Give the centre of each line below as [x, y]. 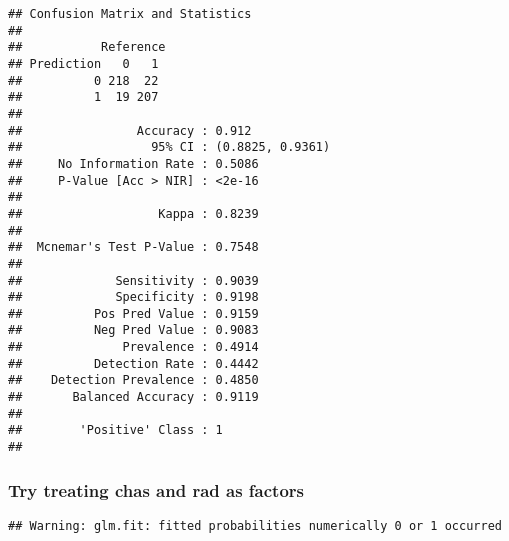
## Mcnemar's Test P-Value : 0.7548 [133, 247]
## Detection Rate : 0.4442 [133, 363]
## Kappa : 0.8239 [133, 213]
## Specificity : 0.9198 [133, 297]
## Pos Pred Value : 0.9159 [133, 313]
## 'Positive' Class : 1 [115, 430]
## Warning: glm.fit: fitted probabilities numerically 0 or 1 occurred [255, 525]
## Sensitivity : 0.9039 [133, 280]
